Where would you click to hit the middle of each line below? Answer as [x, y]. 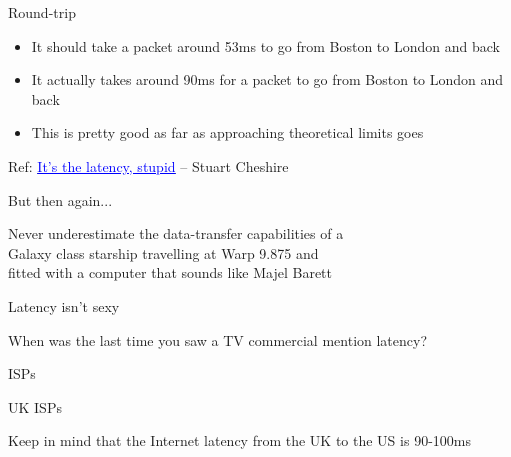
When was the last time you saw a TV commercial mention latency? [218, 339]
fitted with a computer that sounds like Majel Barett [170, 272]
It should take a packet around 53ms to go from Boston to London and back [265, 45]
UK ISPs [35, 406]
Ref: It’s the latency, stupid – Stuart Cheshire [148, 165]
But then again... [60, 199]
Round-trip [42, 12]
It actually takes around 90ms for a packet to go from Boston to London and [267, 79]
